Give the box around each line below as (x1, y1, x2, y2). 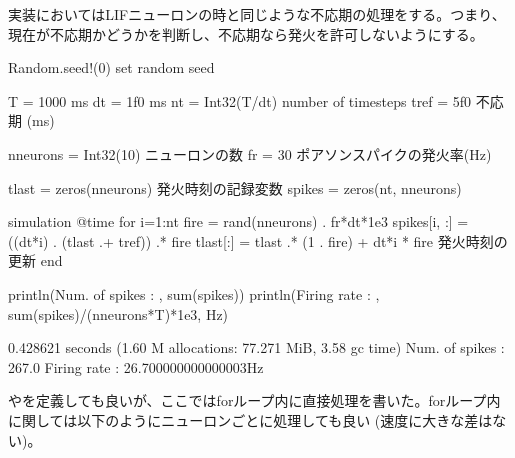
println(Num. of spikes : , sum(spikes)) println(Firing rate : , (8, 283, 380, 304)
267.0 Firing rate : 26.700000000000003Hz (8, 356, 264, 377)
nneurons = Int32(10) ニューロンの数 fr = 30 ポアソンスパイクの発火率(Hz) (8, 143, 492, 164)
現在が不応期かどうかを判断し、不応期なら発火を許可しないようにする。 (8, 23, 484, 44)
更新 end (8, 250, 63, 271)
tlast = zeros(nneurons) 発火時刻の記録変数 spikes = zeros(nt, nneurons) (8, 177, 462, 198)
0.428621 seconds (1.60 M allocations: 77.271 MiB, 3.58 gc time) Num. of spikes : (8, 337, 505, 358)
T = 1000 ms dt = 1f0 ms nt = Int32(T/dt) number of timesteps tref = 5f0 (8, 90, 472, 111)
